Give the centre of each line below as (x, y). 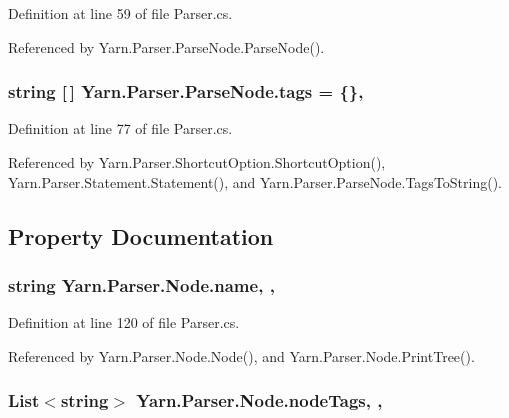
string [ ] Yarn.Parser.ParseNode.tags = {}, (186, 91)
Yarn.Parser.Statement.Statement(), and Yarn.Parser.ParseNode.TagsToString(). (255, 181)
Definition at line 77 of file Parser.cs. (120, 128)
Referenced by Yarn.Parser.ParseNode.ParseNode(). (166, 46)
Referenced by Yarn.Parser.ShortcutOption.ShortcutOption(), (197, 162)
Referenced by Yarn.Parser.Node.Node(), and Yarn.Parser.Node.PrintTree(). (241, 355)
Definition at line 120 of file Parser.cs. (124, 322)
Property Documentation (141, 235)
